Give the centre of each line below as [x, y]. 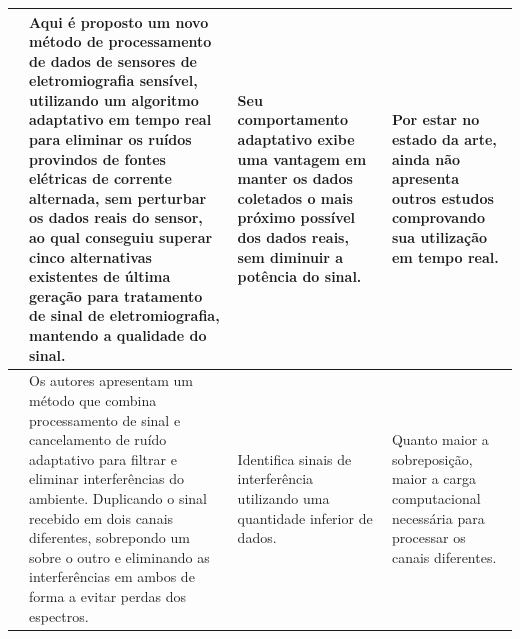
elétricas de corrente [100, 178]
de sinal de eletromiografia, [124, 315]
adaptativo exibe [296, 139]
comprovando [438, 217]
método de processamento [120, 41]
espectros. [59, 615]
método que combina [93, 400]
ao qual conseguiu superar [121, 237]
